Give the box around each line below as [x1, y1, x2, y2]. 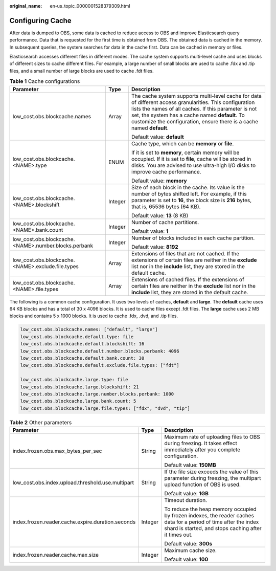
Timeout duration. [164, 497, 207, 504]
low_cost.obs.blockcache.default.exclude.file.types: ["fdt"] [20, 362, 179, 368]
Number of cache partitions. [131, 218, 199, 226]
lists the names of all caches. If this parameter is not [131, 105, 257, 112]
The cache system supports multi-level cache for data [131, 92, 262, 99]
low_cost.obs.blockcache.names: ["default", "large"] [20, 326, 158, 333]
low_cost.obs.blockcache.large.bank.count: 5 [20, 398, 136, 404]
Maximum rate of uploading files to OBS [164, 433, 260, 441]
